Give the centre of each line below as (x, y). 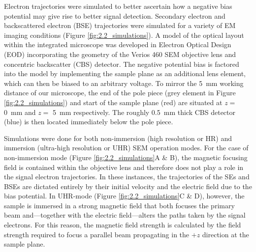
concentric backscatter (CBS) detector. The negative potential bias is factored (122, 64)
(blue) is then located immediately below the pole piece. (89, 122)
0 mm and (20, 112)
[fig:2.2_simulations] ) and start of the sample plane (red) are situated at (113, 102)
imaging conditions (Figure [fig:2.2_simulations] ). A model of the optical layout (124, 35)
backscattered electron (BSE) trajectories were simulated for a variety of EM (120, 25)
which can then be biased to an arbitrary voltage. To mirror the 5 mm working (124, 83)
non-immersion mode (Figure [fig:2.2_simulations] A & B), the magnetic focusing (126, 157)
